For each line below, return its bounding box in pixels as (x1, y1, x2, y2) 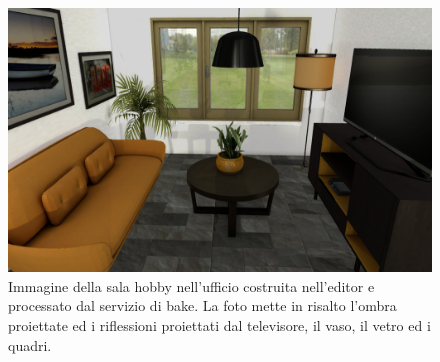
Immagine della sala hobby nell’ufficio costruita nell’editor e (8, 275, 375, 296)
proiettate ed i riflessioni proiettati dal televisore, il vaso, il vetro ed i (8, 314, 431, 335)
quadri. (8, 334, 52, 355)
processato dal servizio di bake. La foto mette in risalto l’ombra (8, 295, 397, 316)
